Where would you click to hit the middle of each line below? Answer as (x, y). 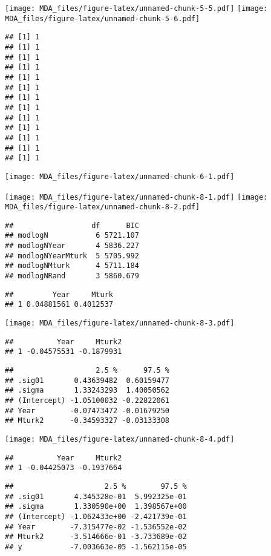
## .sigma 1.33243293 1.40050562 (87, 391)
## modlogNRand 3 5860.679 (72, 276)
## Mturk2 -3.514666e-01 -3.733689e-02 (96, 537)
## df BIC (72, 225)
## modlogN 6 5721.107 (72, 236)
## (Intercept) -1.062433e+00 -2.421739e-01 (96, 516)
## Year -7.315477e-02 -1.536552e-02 (96, 527)
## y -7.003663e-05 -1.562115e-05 (96, 547)
